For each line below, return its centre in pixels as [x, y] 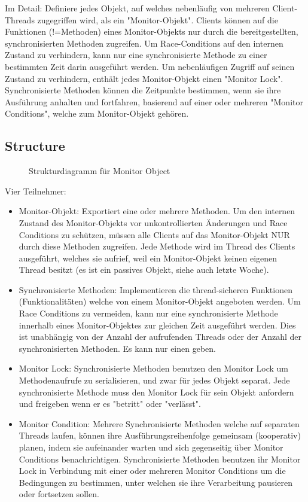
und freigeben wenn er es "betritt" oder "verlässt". [110, 404]
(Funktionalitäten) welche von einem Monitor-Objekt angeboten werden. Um [160, 301]
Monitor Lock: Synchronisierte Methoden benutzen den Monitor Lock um [154, 368]
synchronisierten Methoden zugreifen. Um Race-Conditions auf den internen [144, 43]
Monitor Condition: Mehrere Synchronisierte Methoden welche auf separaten [159, 423]
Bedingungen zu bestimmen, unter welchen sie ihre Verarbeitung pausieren [155, 482]
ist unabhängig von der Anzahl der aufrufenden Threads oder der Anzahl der [160, 337]
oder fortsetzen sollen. [59, 494]
